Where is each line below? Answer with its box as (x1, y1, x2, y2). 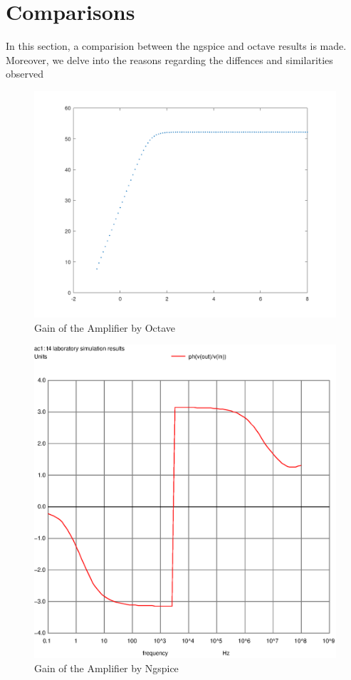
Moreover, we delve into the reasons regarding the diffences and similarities (6, 52, 333, 67)
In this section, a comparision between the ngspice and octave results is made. (6, 38, 347, 53)
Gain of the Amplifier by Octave (34, 320, 176, 335)
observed (6, 66, 44, 81)
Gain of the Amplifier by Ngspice (34, 661, 179, 676)
